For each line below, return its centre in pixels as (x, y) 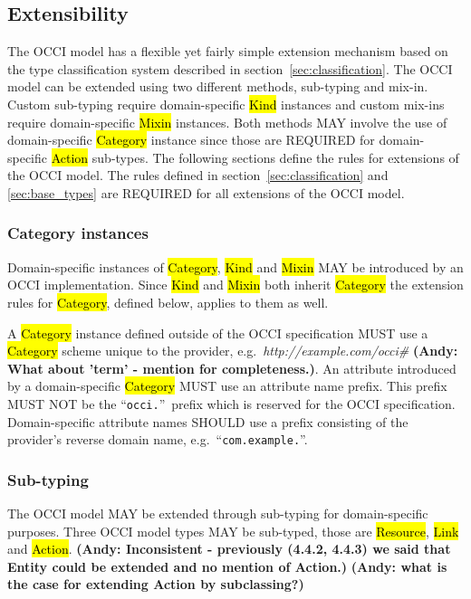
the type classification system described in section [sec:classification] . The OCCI (230, 68)
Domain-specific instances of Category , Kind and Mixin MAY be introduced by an (235, 266)
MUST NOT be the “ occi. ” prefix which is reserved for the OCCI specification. (231, 403)
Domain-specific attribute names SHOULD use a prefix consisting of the (208, 421)
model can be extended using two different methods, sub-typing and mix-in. (218, 86)
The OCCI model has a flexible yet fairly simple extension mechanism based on (228, 51)
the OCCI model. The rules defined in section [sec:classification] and (198, 175)
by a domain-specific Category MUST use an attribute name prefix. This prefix (227, 386)
